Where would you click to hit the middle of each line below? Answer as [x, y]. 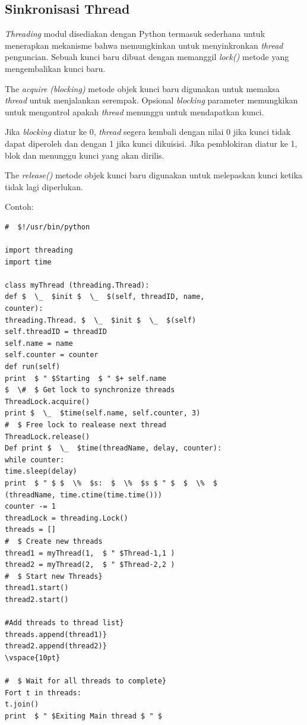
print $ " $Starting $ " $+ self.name [86, 378]
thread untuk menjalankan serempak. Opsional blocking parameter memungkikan [151, 100]
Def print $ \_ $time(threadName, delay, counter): [113, 448]
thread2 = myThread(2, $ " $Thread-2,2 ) [90, 565]
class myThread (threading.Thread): [77, 285]
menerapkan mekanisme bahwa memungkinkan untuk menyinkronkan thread [144, 45]
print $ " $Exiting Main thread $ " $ [83, 716]
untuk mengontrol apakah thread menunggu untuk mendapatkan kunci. [134, 111]
